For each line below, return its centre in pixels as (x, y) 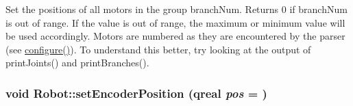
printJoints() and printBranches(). (77, 63)
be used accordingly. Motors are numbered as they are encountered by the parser (175, 36)
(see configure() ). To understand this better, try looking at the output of (158, 49)
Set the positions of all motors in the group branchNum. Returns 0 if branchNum (176, 9)
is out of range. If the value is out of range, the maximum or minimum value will (175, 22)
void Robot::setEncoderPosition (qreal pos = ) (136, 93)
